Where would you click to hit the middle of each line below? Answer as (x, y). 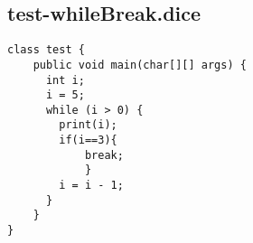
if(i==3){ (88, 140)
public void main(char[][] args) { (140, 65)
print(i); (88, 125)
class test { (46, 50)
